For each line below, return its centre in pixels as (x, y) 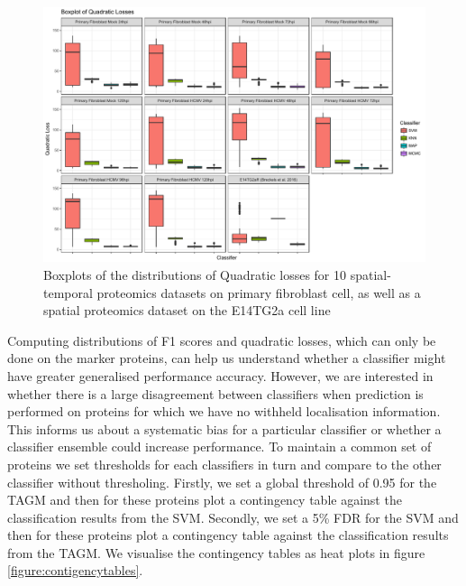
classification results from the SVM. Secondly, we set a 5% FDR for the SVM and (233, 517)
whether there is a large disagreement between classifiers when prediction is (215, 393)
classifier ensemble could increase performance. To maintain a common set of (219, 446)
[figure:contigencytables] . (75, 570)
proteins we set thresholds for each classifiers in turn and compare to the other (224, 464)
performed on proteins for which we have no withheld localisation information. (224, 411)
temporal (68, 292)
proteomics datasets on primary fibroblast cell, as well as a (259, 292)
